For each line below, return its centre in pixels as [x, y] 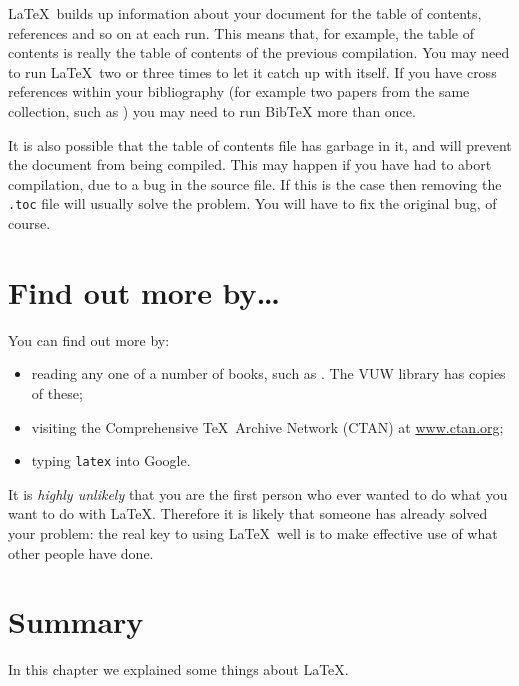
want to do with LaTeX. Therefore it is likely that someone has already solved [248, 513]
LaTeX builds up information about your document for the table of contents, [245, 13]
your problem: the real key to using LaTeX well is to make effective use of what [253, 532]
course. [29, 223]
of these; [57, 392]
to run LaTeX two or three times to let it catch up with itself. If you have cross [252, 71]
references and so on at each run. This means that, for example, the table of [241, 32]
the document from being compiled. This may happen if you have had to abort [250, 164]
